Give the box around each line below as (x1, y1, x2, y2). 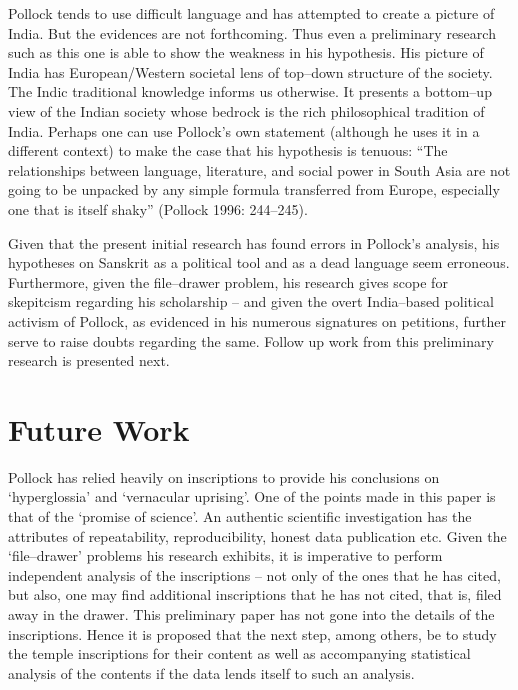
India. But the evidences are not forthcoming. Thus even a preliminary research (8, 22, 496, 43)
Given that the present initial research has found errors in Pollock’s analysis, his (8, 232, 500, 253)
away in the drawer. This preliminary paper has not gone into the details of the (8, 603, 495, 624)
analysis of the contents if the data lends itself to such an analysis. (8, 662, 415, 683)
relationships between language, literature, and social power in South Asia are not (8, 159, 511, 180)
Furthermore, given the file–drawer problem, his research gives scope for (8, 271, 448, 292)
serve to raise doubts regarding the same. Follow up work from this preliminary (8, 330, 494, 351)
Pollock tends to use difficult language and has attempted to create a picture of (8, 3, 495, 23)
